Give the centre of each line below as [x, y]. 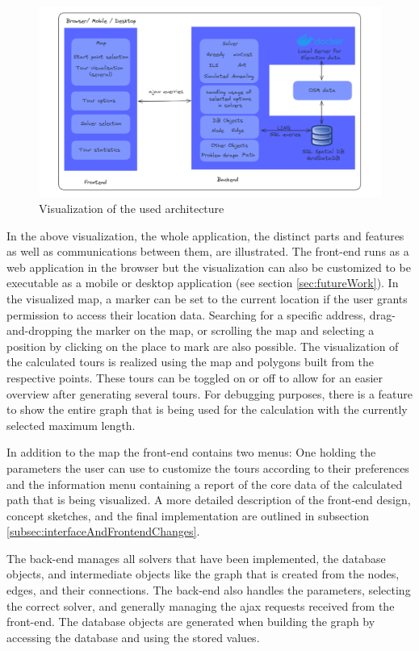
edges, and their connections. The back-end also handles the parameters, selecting [209, 590]
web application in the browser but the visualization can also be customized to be [209, 267]
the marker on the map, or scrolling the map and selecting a [225, 330]
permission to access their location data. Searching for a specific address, [186, 314]
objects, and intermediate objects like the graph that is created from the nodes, [203, 574]
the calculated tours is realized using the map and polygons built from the [191, 362]
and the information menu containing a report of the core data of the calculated [205, 484]
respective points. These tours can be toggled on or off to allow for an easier [195, 377]
